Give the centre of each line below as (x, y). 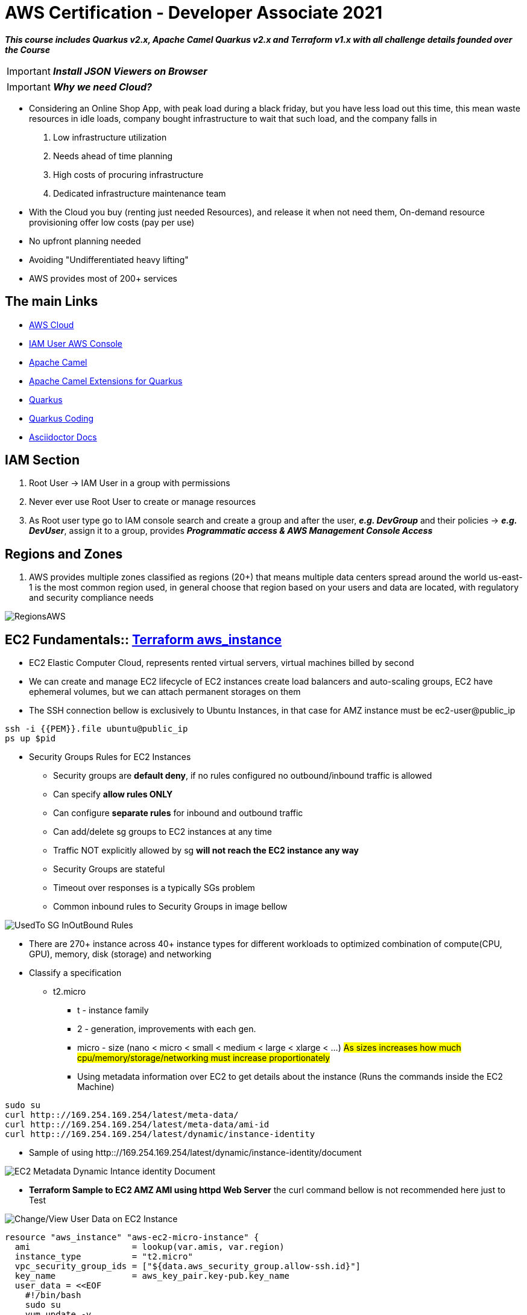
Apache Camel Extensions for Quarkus (106, 381)
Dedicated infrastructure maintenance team (140, 193)
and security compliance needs (91, 598)
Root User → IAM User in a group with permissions (130, 483)
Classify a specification (75, 973)
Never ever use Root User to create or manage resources (143, 502)
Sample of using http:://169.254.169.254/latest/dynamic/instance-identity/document (195, 1153)
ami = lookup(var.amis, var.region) (150, 1247)
